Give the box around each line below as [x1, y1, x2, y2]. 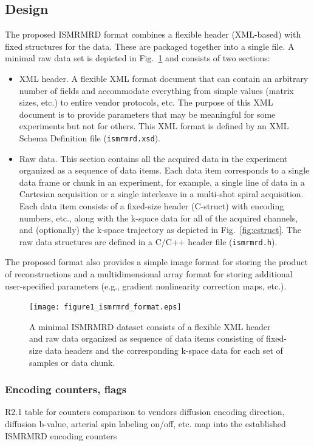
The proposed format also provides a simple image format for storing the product [5, 255, 308, 268]
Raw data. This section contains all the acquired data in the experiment [19, 152, 288, 164]
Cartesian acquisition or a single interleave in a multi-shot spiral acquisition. [19, 188, 304, 200]
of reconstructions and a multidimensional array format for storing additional [5, 268, 293, 280]
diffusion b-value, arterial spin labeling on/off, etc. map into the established [5, 417, 286, 430]
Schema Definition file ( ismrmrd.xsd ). [19, 131, 160, 144]
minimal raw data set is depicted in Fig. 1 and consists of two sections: [5, 52, 270, 64]
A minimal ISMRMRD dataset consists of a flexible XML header [29, 320, 271, 333]
